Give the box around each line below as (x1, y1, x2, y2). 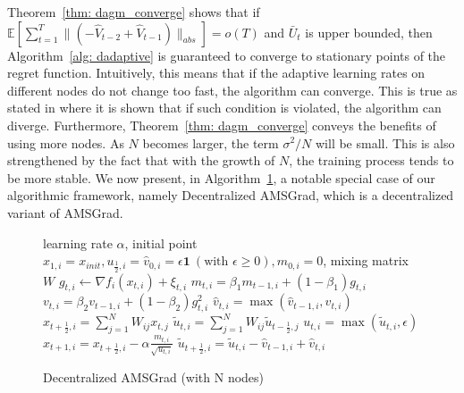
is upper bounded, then (305, 22, 433, 41)
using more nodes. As (7, 133, 124, 152)
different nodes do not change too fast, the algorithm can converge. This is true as (7, 80, 458, 99)
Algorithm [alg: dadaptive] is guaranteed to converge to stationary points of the (7, 46, 446, 64)
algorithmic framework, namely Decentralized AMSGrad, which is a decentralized (7, 186, 454, 205)
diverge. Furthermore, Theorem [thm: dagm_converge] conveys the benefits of (7, 115, 436, 134)
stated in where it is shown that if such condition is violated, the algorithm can (7, 98, 442, 117)
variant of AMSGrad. (7, 203, 123, 222)
